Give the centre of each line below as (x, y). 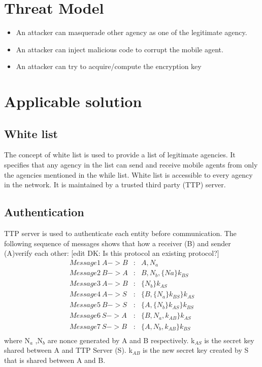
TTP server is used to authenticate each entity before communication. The (120, 233)
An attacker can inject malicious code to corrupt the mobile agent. (120, 49)
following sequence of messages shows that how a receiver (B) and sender (118, 243)
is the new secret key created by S (196, 350)
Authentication (44, 212)
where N (17, 340)
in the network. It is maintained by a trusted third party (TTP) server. (115, 185)
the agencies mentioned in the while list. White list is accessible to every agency (128, 174)
